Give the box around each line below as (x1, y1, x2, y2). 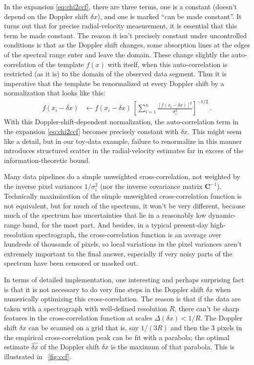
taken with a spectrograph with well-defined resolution (4, 303, 167, 313)
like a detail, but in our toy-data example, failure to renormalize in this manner (4, 136, 242, 146)
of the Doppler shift (40, 342, 100, 352)
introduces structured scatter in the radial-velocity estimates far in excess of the (4, 145, 243, 156)
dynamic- (208, 210, 236, 220)
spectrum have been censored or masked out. (4, 258, 138, 268)
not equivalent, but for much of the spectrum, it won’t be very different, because (4, 200, 245, 210)
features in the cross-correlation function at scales (4, 313, 152, 323)
